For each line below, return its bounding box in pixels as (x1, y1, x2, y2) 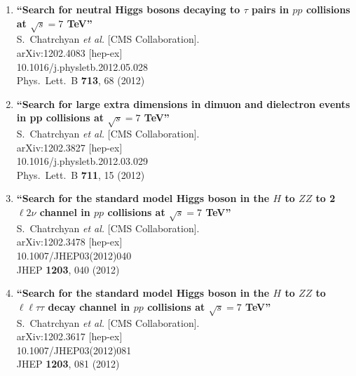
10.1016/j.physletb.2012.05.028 (16, 59, 148, 74)
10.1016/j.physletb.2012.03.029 (16, 154, 148, 168)
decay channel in (48, 299, 130, 314)
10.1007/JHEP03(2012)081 (16, 342, 132, 357)
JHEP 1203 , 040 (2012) (16, 262, 120, 276)
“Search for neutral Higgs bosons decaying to (16, 2, 240, 16)
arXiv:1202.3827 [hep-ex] (16, 140, 123, 154)
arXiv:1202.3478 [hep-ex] (16, 234, 123, 249)
